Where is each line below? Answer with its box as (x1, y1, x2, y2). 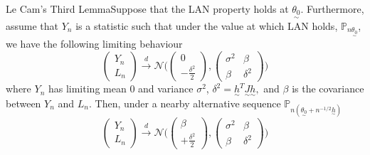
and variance (138, 81, 194, 96)
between (6, 95, 41, 110)
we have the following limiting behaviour (6, 36, 183, 51)
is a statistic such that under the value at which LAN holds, (75, 18, 338, 33)
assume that (6, 18, 59, 33)
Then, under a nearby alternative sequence (95, 95, 281, 110)
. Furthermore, (300, 1, 364, 16)
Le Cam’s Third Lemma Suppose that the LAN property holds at (6, 1, 289, 16)
